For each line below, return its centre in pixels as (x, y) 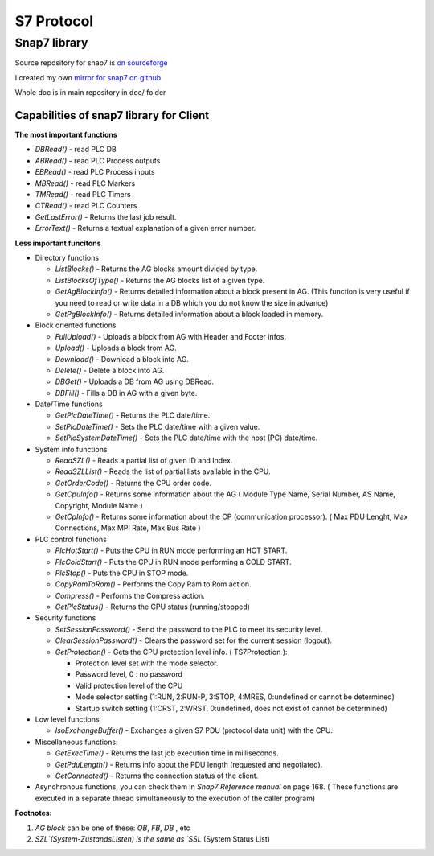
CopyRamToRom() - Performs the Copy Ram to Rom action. (154, 584)
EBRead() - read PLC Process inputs (95, 172)
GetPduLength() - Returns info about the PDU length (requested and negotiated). (189, 764)
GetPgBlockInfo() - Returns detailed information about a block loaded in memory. (189, 314)
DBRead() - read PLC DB (76, 150)
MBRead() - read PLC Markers (85, 183)
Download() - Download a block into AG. (122, 359)
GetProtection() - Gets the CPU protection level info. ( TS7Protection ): (172, 652)
